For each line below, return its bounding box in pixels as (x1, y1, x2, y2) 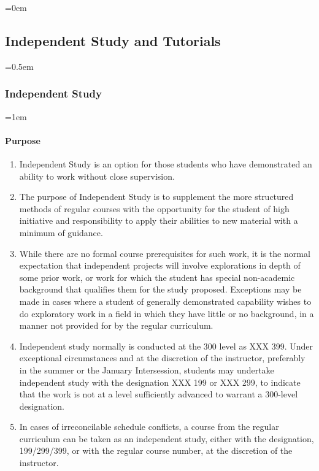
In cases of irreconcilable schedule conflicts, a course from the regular (19, 420, 279, 433)
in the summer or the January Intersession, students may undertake (19, 363, 274, 376)
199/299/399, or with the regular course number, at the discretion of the (19, 444, 293, 457)
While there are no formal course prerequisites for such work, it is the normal (19, 247, 310, 259)
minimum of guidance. (19, 226, 103, 239)
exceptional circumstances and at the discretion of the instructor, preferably (19, 351, 306, 364)
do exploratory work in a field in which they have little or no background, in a (19, 307, 314, 320)
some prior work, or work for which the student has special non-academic (19, 270, 295, 283)
